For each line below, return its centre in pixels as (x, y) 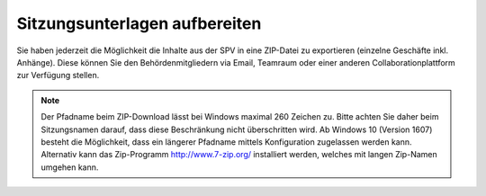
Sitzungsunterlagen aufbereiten (139, 23)
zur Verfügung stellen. (58, 76)
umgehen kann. (70, 167)
